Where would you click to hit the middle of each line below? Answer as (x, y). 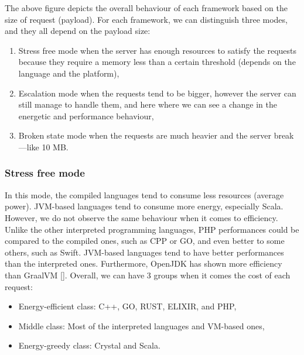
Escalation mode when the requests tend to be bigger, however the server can (157, 93)
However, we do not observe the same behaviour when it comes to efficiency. (141, 217)
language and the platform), (69, 73)
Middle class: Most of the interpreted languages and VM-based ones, (141, 325)
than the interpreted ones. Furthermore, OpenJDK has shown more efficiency (144, 263)
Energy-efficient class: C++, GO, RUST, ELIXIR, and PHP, (127, 306)
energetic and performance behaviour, (86, 116)
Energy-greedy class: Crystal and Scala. (89, 345)
